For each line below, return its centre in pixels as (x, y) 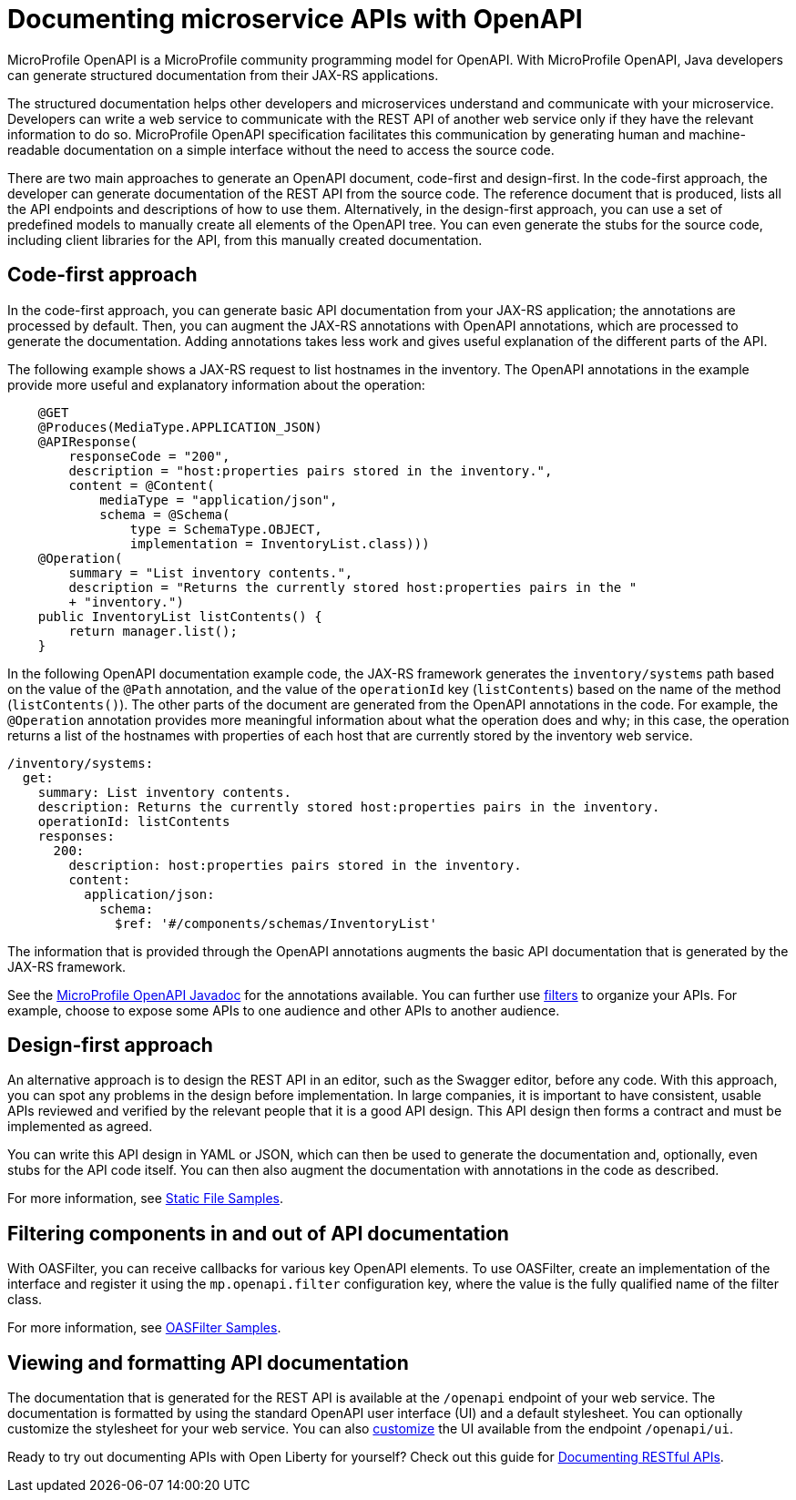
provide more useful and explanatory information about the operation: (216, 384)
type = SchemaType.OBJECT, (226, 529)
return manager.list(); (153, 631)
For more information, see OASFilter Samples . (144, 1328)
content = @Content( (142, 485)
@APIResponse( (88, 441)
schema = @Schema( (165, 514)
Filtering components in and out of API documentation (258, 1233)
